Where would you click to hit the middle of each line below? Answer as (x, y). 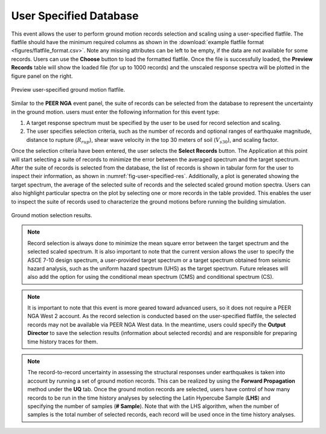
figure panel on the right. (42, 76)
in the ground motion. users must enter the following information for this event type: (115, 112)
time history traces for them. (63, 342)
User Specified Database (75, 16)
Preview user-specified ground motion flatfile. (68, 89)
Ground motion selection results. (52, 215)
